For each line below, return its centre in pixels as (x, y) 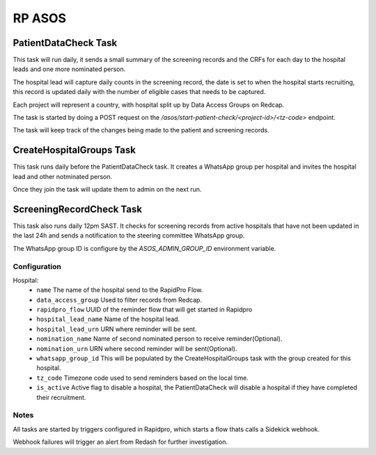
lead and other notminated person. (63, 176)
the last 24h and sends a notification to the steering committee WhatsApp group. (129, 236)
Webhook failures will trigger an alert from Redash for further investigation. (120, 442)
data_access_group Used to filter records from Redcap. (119, 300)
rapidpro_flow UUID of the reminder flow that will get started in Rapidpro (144, 309)
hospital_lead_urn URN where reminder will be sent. (117, 329)
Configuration (37, 266)
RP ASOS (39, 18)
